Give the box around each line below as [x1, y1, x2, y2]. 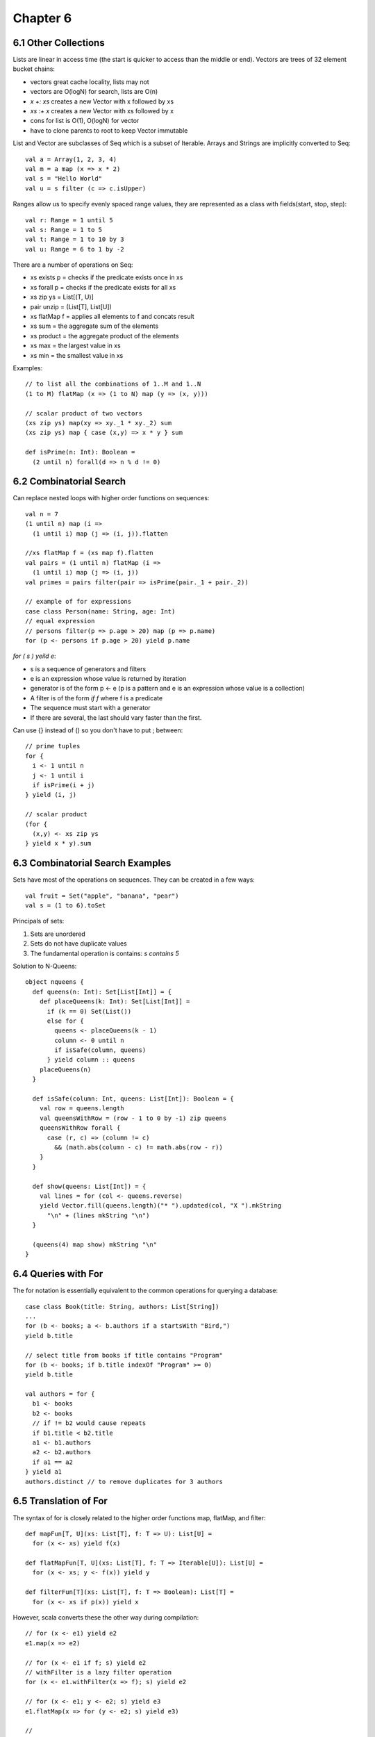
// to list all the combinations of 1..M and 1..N [25, 380, 201, 388]
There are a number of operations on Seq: [12, 261, 133, 269]
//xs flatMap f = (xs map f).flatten [25, 549, 154, 557]
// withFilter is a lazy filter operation [25, 1668, 172, 1676]
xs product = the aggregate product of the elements [30, 331, 179, 340]
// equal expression [25, 617, 95, 625]
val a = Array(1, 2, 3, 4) [25, 155, 117, 163]
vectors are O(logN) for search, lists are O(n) [30, 88, 158, 96]
